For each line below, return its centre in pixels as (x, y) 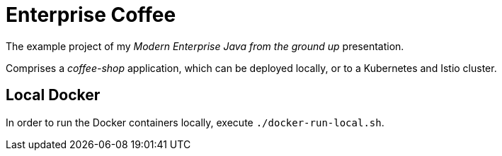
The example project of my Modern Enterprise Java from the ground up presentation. (205, 46)
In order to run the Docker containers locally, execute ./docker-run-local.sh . (195, 122)
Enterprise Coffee (91, 15)
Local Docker (53, 95)
